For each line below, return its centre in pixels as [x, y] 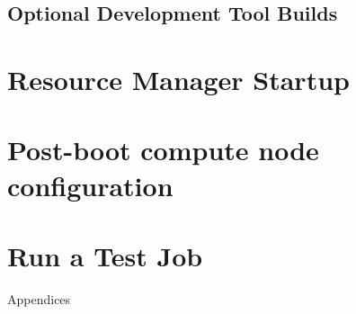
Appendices [39, 298]
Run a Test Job [105, 255]
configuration [90, 185]
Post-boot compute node [163, 150]
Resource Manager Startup [178, 79]
